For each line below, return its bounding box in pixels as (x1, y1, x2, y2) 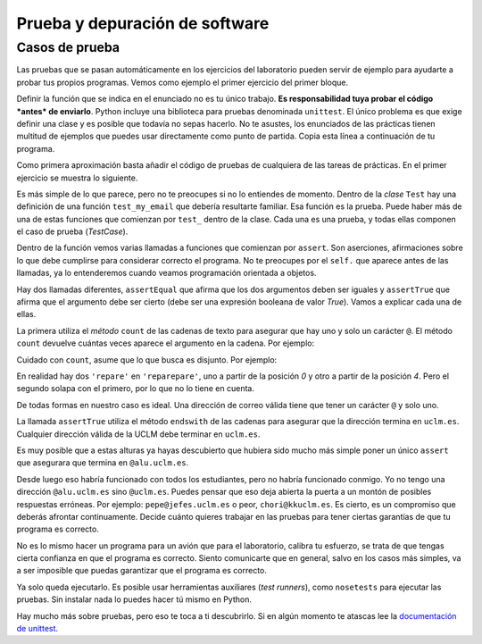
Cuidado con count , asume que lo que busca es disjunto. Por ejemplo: (16, 354, 278, 365)
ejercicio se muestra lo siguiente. (16, 172, 138, 183)
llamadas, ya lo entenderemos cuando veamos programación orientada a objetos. (16, 268, 317, 279)
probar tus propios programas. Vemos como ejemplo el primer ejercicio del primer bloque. (16, 77, 349, 88)
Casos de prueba (16, 39, 120, 55)
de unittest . (16, 623, 58, 634)
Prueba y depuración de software (16, 13, 270, 33)
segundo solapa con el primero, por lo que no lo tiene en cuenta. (16, 383, 254, 394)
